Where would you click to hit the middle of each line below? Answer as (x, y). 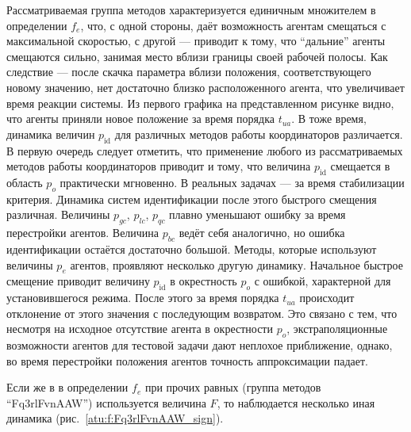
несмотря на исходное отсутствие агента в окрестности (140, 329)
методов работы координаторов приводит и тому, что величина (159, 166)
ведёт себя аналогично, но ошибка (262, 233)
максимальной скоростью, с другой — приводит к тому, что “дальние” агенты (196, 41)
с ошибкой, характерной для (323, 281)
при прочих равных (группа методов (233, 387)
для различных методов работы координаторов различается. (259, 134)
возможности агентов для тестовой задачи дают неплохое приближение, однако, (200, 345)
